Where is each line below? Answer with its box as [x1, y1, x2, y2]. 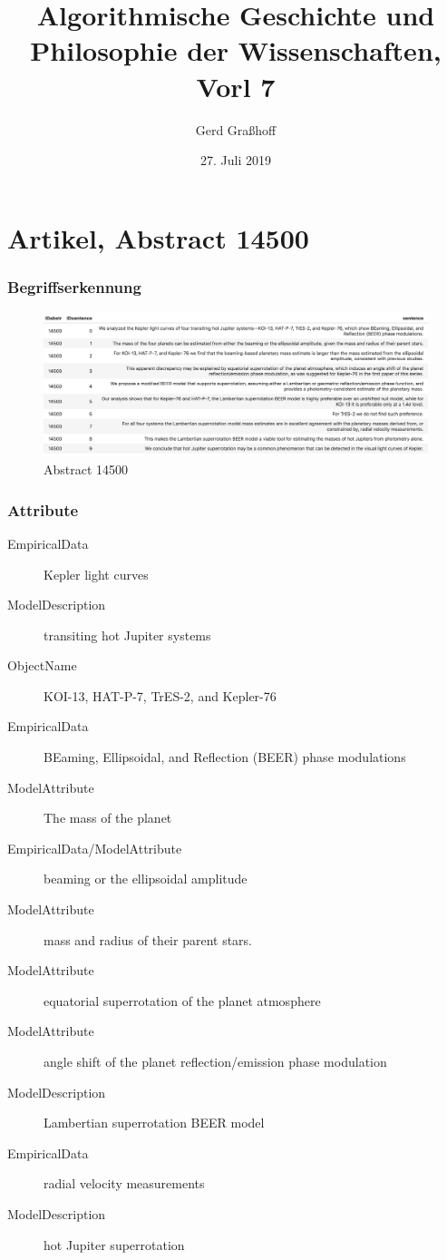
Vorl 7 [196, 67, 276, 104]
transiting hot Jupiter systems [44, 625, 211, 644]
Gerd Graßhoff [195, 120, 277, 139]
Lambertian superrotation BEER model [44, 1113, 265, 1132]
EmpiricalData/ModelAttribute [7, 838, 182, 857]
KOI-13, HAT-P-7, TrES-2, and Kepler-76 [44, 686, 277, 705]
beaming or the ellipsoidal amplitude [44, 869, 248, 888]
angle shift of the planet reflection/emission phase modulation [44, 1052, 387, 1070]
